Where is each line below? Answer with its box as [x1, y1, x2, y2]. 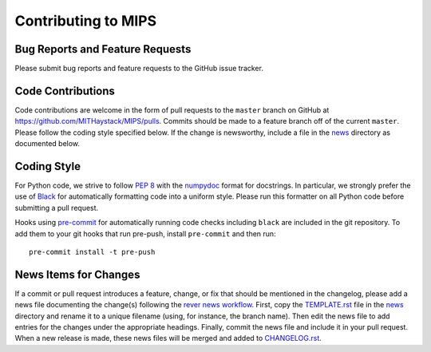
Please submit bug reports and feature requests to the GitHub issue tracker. [14, 64, 263, 73]
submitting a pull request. [14, 203, 99, 212]
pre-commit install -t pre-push [29, 247, 156, 256]
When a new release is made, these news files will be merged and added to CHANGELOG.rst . [14, 334, 322, 343]
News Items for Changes [14, 267, 140, 281]
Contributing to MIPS [14, 12, 157, 30]
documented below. [14, 139, 80, 148]
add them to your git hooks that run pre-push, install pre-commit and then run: [14, 228, 276, 239]
